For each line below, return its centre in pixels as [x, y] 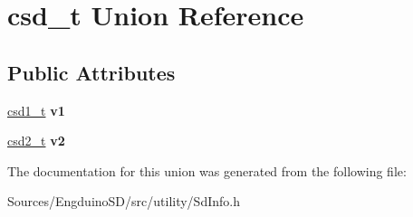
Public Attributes [91, 72]
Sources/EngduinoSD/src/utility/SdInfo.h [124, 201]
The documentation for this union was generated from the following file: [207, 170]
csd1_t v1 [36, 110]
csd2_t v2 [36, 141]
